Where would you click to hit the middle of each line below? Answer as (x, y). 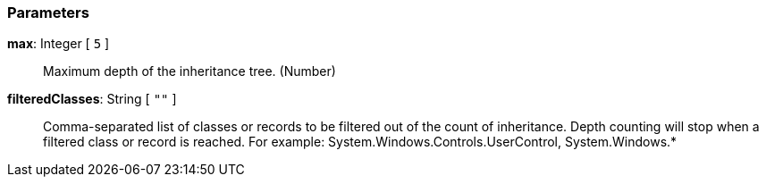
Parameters (48, 13)
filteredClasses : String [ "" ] (92, 99)
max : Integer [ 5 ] (59, 44)
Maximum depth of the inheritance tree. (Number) (189, 71)
